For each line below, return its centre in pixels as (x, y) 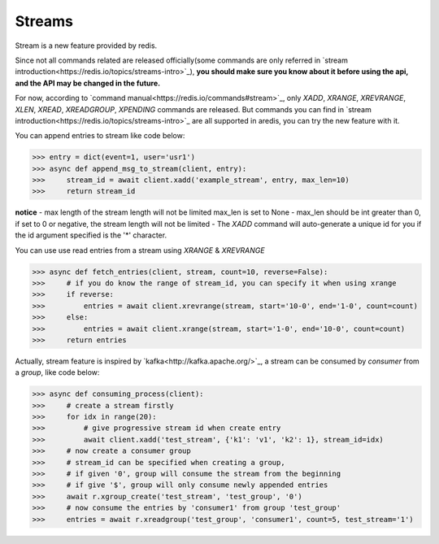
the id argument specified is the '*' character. (91, 235)
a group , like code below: (57, 372)
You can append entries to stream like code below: (100, 136)
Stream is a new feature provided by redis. (86, 46)
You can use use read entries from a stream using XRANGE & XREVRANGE (140, 250)
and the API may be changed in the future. (88, 83)
